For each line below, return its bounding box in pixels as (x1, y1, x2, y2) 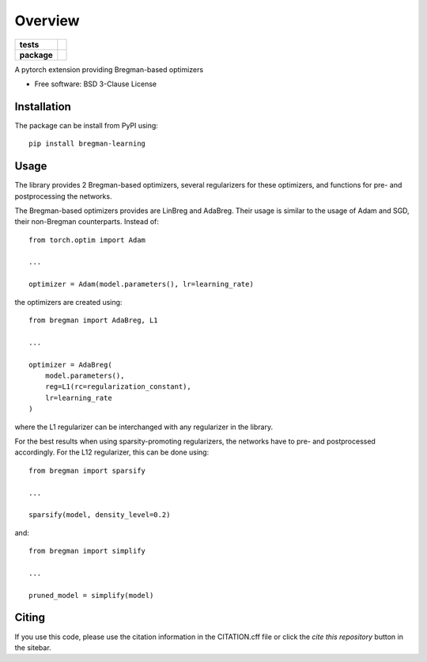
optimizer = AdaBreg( (28, 360, 112, 369)
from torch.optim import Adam (28, 235, 146, 245)
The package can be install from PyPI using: (14, 120, 158, 130)
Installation (14, 100, 71, 113)
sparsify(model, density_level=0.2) (28, 511, 171, 519)
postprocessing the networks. (14, 191, 112, 201)
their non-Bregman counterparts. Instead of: (14, 217, 160, 226)
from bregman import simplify (28, 546, 146, 556)
